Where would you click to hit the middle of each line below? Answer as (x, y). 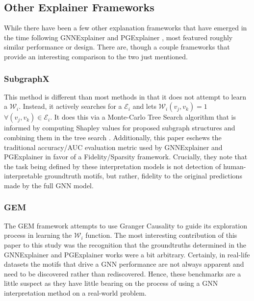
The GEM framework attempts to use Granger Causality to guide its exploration (126, 225)
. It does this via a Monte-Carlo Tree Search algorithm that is (143, 117)
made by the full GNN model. (49, 185)
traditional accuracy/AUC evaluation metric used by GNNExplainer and (113, 147)
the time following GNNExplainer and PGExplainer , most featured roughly (118, 37)
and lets (144, 106)
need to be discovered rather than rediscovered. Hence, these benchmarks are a (123, 273)
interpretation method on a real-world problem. (75, 292)
